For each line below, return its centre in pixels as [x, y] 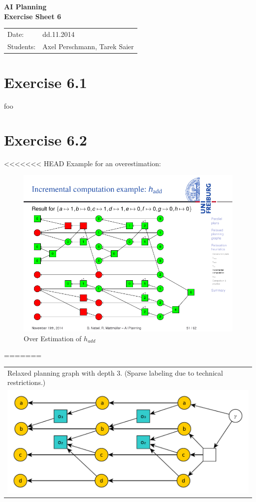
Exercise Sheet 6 [33, 16]
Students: [22, 46]
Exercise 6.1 [46, 82]
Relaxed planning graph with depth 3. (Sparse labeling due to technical [115, 372]
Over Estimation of [53, 338]
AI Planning [25, 6]
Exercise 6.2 [46, 139]
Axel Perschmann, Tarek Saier [88, 46]
